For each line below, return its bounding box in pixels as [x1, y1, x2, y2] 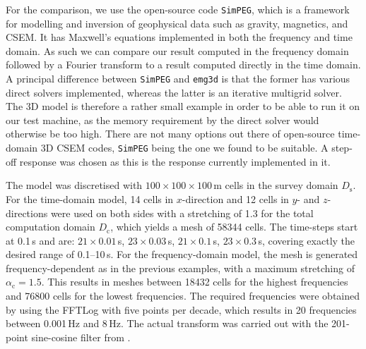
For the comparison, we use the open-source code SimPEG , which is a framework [6, 2, 350, 16]
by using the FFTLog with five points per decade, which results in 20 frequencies [6, 302, 357, 317]
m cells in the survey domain [213, 178, 338, 192]
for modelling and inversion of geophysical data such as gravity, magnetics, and [6, 16, 348, 30]
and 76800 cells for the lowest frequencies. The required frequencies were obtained [6, 288, 360, 303]
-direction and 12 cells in [182, 191, 289, 206]
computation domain [6, 219, 95, 234]
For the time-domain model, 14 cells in [6, 191, 174, 206]
